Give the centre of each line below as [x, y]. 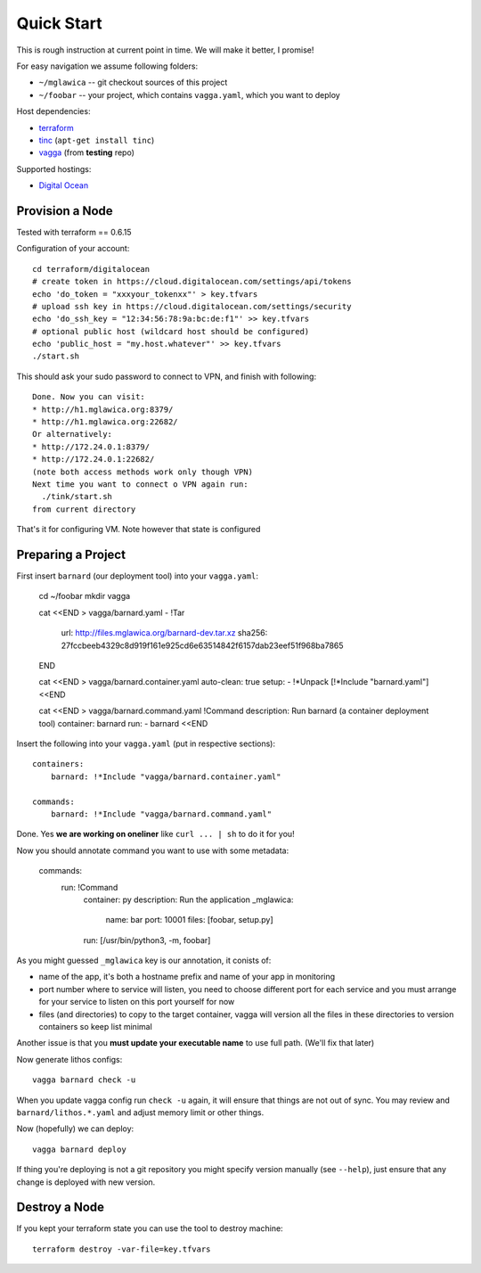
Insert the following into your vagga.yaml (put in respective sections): [146, 743]
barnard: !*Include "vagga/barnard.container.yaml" [166, 776]
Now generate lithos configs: [69, 1059]
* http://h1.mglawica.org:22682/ [105, 422]
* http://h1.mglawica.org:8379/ [103, 409]
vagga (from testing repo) [87, 152]
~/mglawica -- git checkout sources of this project [133, 82]
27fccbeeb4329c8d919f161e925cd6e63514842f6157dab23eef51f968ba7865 [202, 645]
